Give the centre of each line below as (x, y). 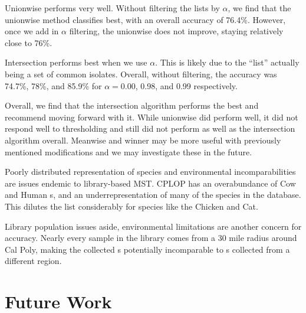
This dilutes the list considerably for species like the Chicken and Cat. (131, 206)
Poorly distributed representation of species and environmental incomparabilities (150, 172)
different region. (33, 261)
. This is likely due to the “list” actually (227, 62)
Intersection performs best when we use (76, 62)
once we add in (32, 31)
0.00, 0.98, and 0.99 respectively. (179, 85)
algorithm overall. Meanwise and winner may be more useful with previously (143, 140)
